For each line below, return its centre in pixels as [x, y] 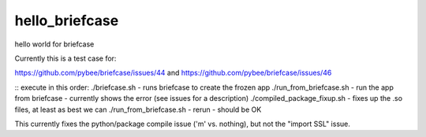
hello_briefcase [67, 20]
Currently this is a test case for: [65, 58]
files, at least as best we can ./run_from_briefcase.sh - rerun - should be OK [138, 109]
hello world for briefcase [54, 44]
